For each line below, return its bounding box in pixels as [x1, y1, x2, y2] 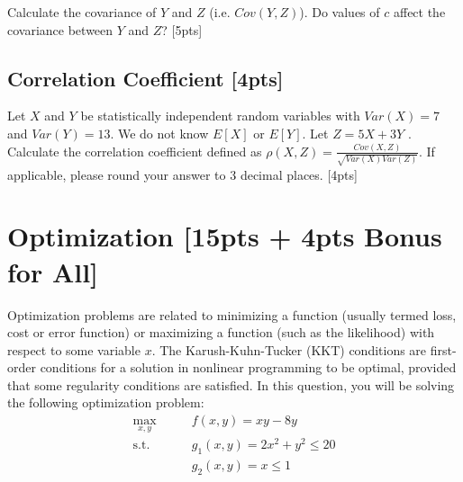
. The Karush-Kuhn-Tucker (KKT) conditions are [151, 340, 427, 359]
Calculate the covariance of [7, 3, 157, 21]
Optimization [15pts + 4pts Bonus [7, 218, 442, 254]
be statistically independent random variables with [80, 106, 360, 125]
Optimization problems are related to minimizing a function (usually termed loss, [7, 305, 457, 324]
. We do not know [110, 123, 209, 142]
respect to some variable [7, 340, 141, 359]
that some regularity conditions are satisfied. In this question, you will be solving [7, 375, 455, 394]
